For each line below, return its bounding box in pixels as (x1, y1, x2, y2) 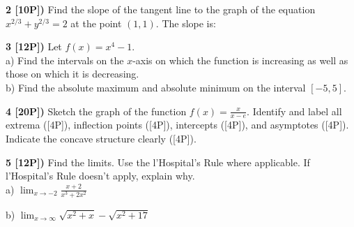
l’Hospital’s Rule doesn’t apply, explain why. (6, 168, 195, 183)
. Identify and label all (247, 103, 342, 118)
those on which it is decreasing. (6, 66, 139, 81)
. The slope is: (155, 15, 216, 30)
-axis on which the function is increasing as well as (132, 52, 348, 67)
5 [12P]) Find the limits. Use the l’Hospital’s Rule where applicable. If (6, 154, 310, 169)
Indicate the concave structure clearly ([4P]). (6, 131, 197, 145)
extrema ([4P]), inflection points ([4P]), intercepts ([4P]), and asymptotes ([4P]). (6, 117, 349, 132)
